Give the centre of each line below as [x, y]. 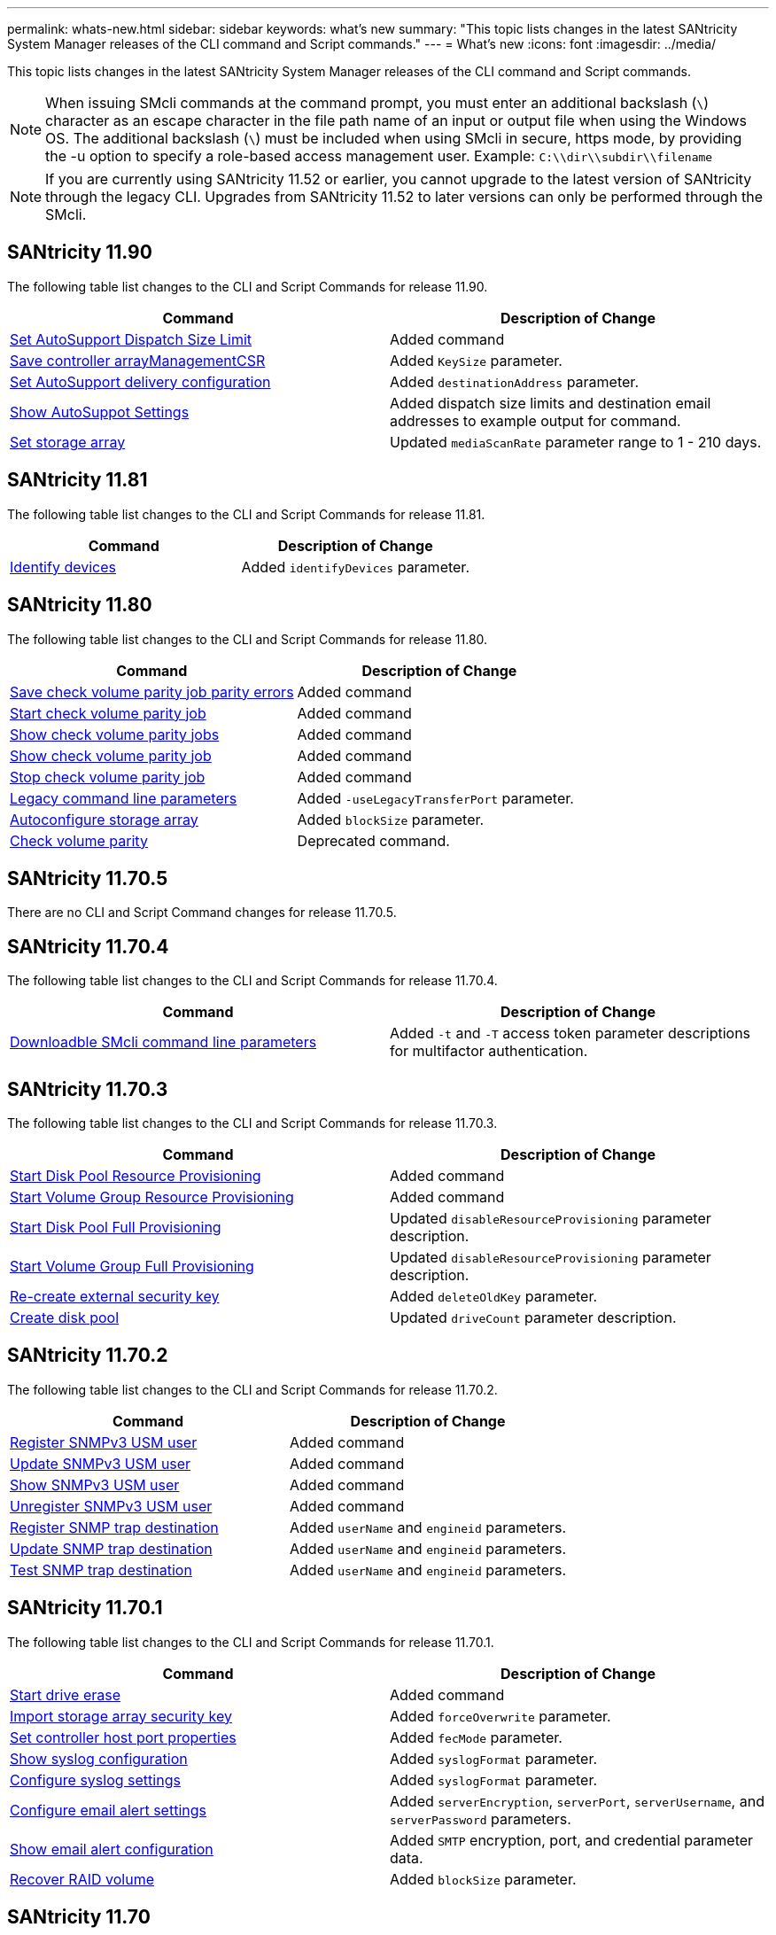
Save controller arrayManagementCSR [138, 360]
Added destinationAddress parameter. [514, 381]
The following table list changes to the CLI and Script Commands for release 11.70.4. [252, 981]
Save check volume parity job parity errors [152, 692]
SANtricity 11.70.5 [88, 878]
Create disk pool [65, 1318]
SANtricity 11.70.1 [85, 1608]
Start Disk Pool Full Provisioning [116, 1228]
